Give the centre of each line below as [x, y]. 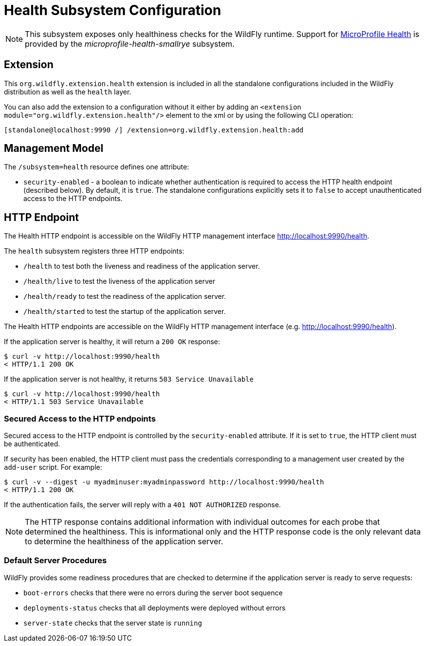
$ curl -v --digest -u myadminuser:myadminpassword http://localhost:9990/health [164, 482]
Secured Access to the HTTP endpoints [80, 418]
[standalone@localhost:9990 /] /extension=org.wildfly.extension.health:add [154, 130]
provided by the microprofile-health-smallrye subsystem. [130, 44]
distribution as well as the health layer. [68, 92]
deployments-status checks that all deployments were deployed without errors [155, 608]
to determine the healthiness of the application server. [124, 542]
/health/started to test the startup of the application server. [125, 312]
